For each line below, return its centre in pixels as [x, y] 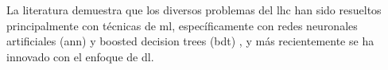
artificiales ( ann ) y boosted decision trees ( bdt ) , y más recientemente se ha [190, 41]
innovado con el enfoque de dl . [80, 56]
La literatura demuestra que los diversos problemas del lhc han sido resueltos [194, 10]
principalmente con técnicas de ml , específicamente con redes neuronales [182, 25]
